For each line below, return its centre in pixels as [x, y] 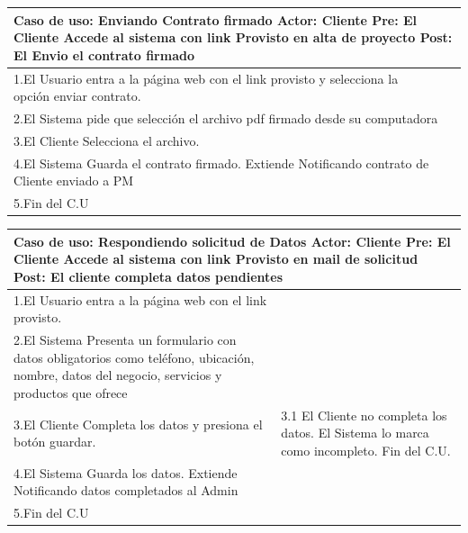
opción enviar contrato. [77, 96]
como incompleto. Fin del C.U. [366, 450]
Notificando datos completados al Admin [126, 490]
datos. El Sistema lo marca [355, 433]
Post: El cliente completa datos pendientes [148, 276]
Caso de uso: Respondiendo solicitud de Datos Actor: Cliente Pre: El [232, 241]
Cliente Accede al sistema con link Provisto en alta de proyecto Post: [233, 37]
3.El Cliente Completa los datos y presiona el [138, 424]
